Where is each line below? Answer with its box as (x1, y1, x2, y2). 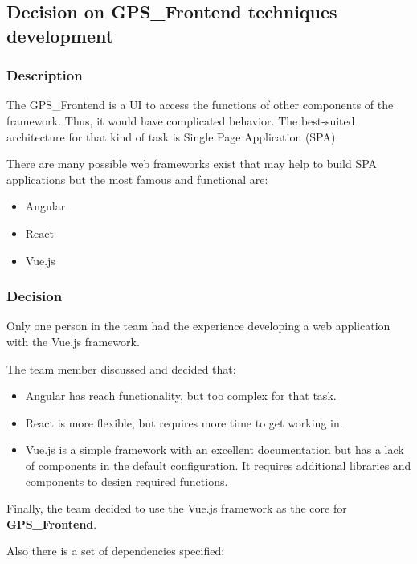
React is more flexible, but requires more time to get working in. (25, 414, 343, 431)
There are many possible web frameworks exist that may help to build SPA (6, 155, 378, 172)
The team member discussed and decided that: (6, 360, 236, 377)
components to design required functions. (25, 472, 228, 489)
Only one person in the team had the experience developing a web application (6, 317, 390, 334)
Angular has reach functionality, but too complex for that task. (25, 387, 337, 404)
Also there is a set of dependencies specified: (6, 542, 225, 559)
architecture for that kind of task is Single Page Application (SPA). (6, 128, 339, 145)
